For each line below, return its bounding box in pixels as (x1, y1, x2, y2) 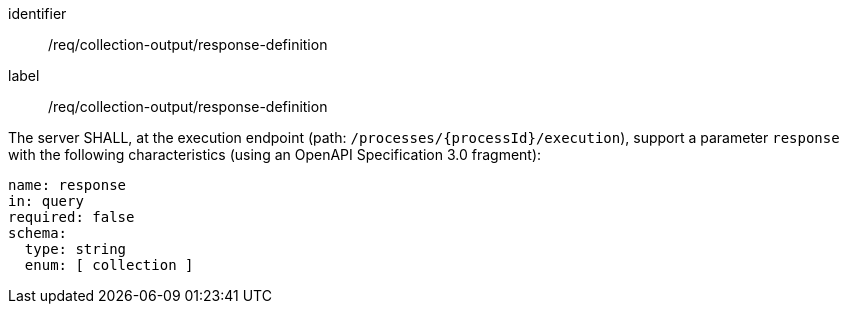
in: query (8, 193, 84, 209)
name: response (8, 177, 127, 193)
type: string (24, 241, 127, 257)
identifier (8, 5, 67, 22)
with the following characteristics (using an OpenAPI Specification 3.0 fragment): (8, 146, 542, 163)
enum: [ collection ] (24, 257, 194, 273)
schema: (8, 225, 68, 241)
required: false (8, 209, 135, 225)
